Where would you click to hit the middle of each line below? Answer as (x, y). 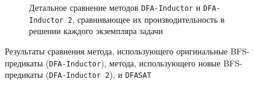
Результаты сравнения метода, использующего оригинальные (116, 51)
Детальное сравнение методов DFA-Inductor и (115, 7)
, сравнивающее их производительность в (148, 19)
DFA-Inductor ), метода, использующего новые (135, 63)
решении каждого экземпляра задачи (96, 31)
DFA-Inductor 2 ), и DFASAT (100, 75)
